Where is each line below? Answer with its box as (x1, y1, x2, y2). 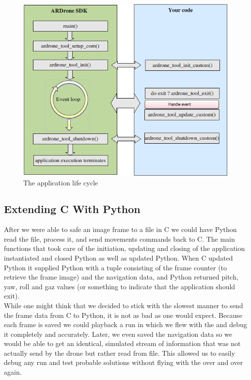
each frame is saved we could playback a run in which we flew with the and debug (4, 319, 247, 330)
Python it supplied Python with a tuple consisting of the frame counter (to (4, 262, 227, 272)
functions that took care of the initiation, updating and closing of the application (4, 243, 245, 253)
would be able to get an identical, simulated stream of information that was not (4, 338, 241, 348)
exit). (4, 291, 20, 301)
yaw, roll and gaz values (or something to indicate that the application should (4, 281, 235, 291)
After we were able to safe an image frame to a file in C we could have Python (4, 224, 237, 234)
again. (4, 367, 22, 377)
